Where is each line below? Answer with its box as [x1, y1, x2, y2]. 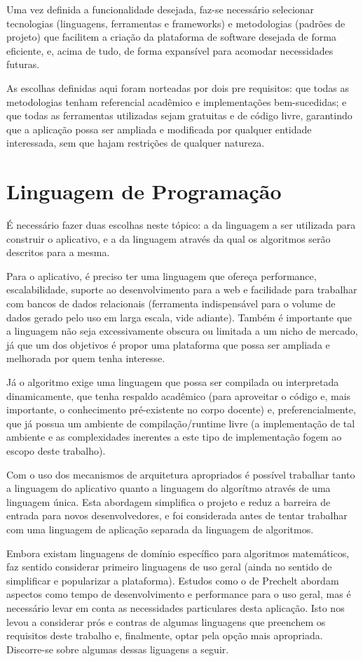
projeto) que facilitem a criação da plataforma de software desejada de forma [6, 29, 336, 44]
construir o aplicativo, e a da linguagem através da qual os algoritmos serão [6, 231, 331, 246]
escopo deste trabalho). [6, 443, 106, 458]
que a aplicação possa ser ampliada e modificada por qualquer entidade [6, 121, 312, 136]
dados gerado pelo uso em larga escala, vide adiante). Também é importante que [6, 309, 352, 324]
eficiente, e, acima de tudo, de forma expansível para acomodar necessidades [6, 43, 334, 58]
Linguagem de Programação [6, 177, 282, 206]
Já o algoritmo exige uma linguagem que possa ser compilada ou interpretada [6, 375, 339, 389]
